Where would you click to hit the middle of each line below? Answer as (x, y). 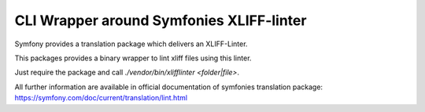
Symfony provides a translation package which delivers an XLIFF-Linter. (131, 44)
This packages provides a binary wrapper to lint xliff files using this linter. (133, 58)
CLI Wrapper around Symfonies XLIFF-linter (161, 20)
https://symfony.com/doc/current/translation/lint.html (101, 98)
